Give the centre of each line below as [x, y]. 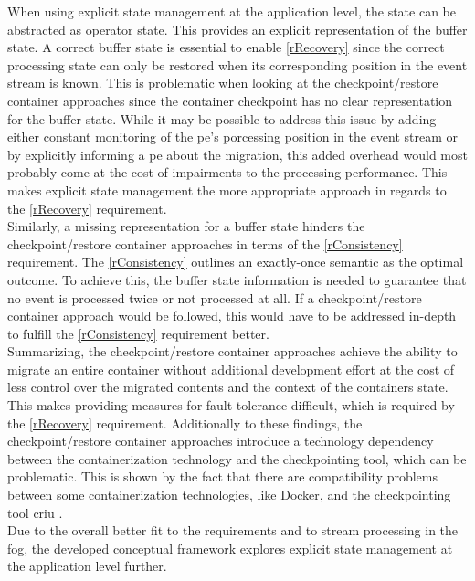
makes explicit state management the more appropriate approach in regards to [227, 190]
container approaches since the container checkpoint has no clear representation [230, 100]
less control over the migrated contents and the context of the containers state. [228, 387]
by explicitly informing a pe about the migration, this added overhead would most [237, 154]
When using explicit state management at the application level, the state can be [232, 11]
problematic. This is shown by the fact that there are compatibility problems [223, 476]
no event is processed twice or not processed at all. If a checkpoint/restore [215, 297]
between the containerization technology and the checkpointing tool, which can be [237, 458]
